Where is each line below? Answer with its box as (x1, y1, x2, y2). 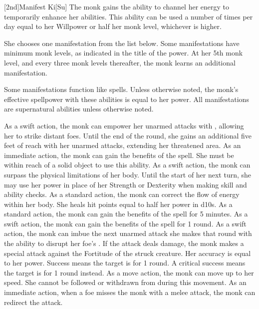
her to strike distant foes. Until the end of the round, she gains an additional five (4, 130, 252, 140)
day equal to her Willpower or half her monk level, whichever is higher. (4, 21, 222, 31)
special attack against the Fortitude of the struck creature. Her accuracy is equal (4, 247, 251, 258)
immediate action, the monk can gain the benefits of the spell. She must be (4, 149, 234, 160)
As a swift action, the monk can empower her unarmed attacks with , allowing (4, 120, 244, 130)
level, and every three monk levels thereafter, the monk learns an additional (4, 57, 236, 67)
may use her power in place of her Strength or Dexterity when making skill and (4, 179, 247, 189)
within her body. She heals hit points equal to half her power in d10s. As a (4, 198, 233, 209)
